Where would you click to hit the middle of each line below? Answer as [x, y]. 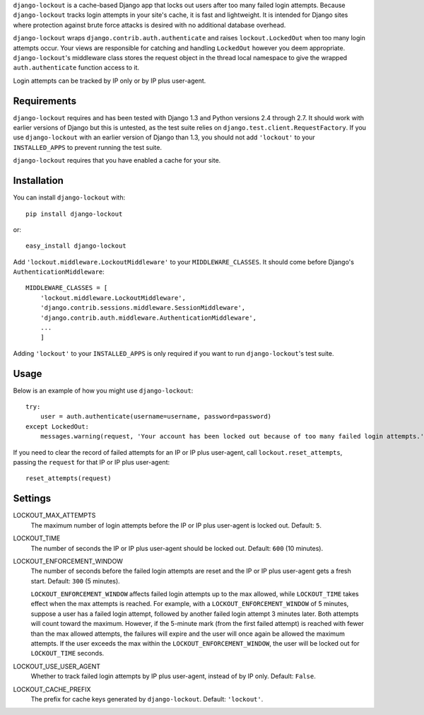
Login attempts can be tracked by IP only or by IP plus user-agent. [110, 81]
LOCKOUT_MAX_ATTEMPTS [54, 516]
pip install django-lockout [74, 214]
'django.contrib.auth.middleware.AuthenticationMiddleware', [148, 318]
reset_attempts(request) [69, 478]
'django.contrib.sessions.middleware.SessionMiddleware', [143, 308]
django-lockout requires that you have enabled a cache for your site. [117, 161]
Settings [32, 499]
